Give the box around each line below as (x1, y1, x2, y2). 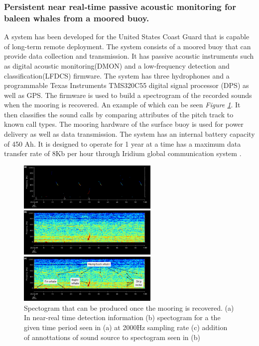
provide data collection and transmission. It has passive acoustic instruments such (4, 51, 254, 61)
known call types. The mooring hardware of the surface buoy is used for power (4, 119, 244, 129)
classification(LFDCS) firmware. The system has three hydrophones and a (4, 70, 230, 81)
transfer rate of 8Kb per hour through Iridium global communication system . (4, 148, 242, 159)
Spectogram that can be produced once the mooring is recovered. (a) (24, 302, 234, 313)
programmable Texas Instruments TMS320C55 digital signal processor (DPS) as (4, 80, 249, 90)
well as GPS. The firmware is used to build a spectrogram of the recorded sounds (4, 89, 252, 100)
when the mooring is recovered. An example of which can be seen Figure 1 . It (4, 99, 241, 110)
